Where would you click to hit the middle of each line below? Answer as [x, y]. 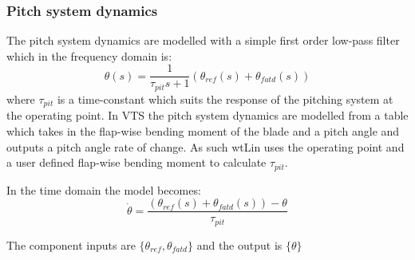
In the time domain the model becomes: [104, 189]
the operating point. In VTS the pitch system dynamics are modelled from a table [207, 115]
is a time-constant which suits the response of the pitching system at [225, 98]
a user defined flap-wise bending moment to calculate [136, 162]
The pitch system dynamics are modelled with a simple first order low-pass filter [203, 40]
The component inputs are [71, 244]
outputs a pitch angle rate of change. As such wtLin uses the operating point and [206, 146]
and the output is [239, 244]
